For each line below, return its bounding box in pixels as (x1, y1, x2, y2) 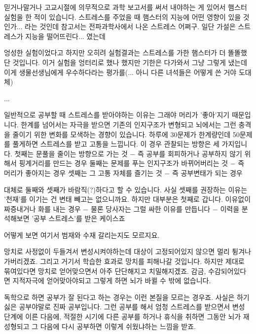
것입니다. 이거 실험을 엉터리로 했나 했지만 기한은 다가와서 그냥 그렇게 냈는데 (12, 57, 248, 67)
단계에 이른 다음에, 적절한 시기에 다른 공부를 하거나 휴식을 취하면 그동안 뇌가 (4, 311, 241, 322)
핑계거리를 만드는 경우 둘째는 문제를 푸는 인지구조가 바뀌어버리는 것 (19, 158, 228, 168)
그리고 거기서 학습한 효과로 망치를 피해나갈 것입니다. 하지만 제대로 (39, 256, 245, 266)
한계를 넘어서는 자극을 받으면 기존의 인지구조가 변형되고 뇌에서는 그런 (21, 119, 236, 129)
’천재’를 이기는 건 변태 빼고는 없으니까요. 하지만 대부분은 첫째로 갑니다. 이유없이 (4, 194, 251, 204)
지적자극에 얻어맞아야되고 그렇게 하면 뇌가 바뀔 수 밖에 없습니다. (12, 275, 211, 286)
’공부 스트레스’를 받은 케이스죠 (32, 213, 125, 223)
